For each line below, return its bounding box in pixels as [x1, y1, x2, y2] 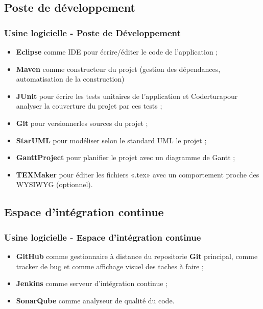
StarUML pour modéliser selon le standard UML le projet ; [16, 135, 207, 145]
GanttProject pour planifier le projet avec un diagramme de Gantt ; [16, 152, 235, 163]
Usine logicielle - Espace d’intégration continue [4, 230, 201, 243]
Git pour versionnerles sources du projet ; [16, 117, 148, 128]
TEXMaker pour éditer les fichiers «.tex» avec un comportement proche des [16, 169, 259, 179]
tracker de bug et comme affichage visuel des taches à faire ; [16, 261, 204, 271]
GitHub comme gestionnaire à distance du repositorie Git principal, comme [16, 250, 258, 261]
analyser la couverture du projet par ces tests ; [16, 100, 162, 111]
